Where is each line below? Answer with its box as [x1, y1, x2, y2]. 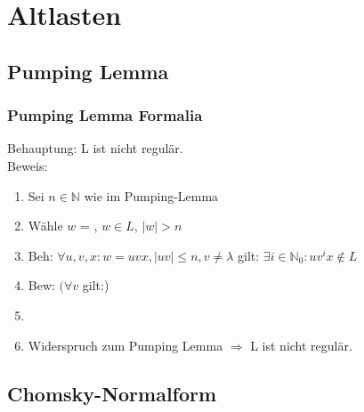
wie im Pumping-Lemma [84, 186, 219, 205]
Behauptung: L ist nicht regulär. [7, 139, 183, 158]
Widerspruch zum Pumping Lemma [28, 335, 223, 354]
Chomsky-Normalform [7, 379, 217, 407]
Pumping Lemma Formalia [7, 104, 203, 126]
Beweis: [7, 156, 48, 174]
